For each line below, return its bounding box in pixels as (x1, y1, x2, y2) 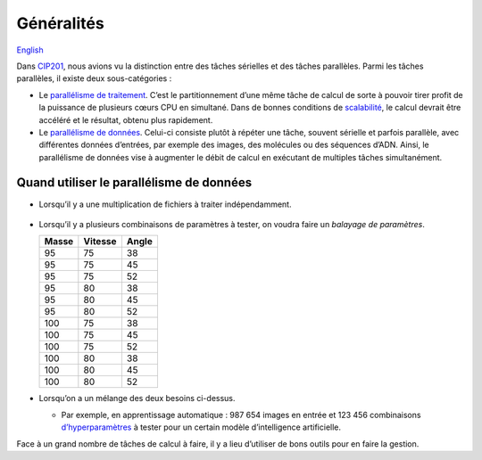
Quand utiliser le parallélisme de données (16, 175, 253, 191)
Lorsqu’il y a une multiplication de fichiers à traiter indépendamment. (38, 199, 292, 209)
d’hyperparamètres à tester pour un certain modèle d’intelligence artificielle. (61, 422, 342, 432)
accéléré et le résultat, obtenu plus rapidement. (38, 114, 213, 125)
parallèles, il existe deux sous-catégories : (16, 73, 172, 84)
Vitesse (83, 235, 117, 248)
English (16, 45, 44, 55)
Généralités (16, 13, 104, 33)
